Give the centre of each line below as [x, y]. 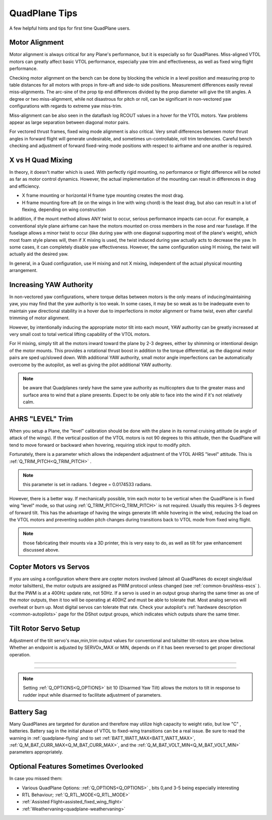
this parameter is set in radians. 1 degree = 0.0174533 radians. [87, 485]
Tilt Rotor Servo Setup [45, 628]
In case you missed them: [36, 779]
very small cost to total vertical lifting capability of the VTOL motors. [80, 334]
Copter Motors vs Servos [50, 567]
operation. [20, 654]
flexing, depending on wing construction [64, 210]
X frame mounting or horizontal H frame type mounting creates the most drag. [103, 195]
